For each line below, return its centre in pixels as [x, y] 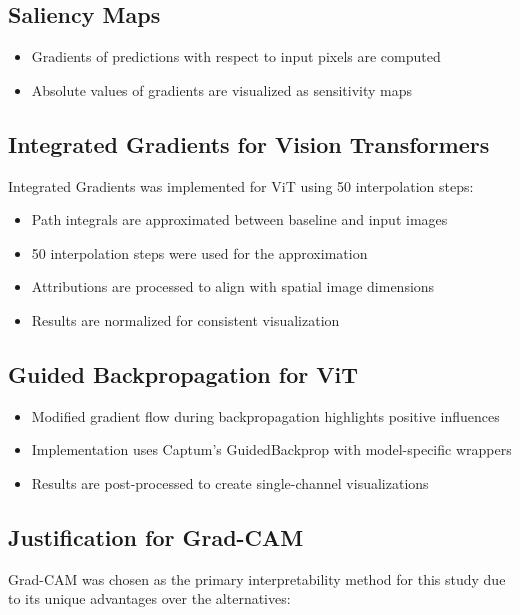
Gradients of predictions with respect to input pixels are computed [236, 56]
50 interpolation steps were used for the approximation [199, 252]
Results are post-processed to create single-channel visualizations [230, 482]
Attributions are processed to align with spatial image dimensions [233, 286]
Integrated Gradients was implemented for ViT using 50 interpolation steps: [241, 185]
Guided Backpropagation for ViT [183, 373]
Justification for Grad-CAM [156, 536]
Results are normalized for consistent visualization [185, 319]
